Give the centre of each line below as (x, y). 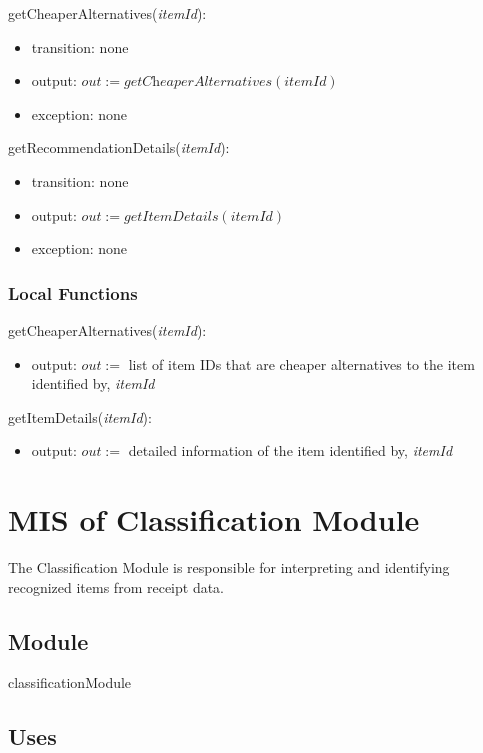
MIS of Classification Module (214, 519)
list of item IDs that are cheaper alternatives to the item (301, 363)
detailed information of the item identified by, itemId (290, 450)
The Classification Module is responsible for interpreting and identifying (229, 567)
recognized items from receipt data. (116, 586)
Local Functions (73, 292)
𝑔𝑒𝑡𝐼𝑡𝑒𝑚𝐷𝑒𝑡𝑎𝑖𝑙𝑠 (171, 216)
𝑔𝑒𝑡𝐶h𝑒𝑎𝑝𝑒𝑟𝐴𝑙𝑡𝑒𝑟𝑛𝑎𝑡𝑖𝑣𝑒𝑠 (198, 82)
